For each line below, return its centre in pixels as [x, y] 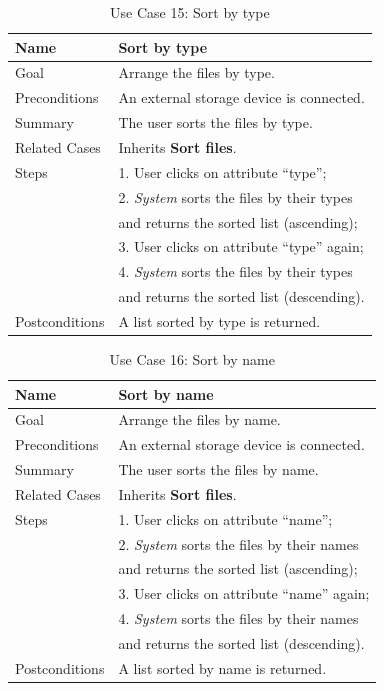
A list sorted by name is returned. [222, 667]
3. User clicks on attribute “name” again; [244, 593]
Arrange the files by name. [199, 419]
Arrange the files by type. [196, 72]
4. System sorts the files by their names [238, 618]
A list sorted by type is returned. [219, 320]
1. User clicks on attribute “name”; [225, 518]
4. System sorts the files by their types [235, 271]
